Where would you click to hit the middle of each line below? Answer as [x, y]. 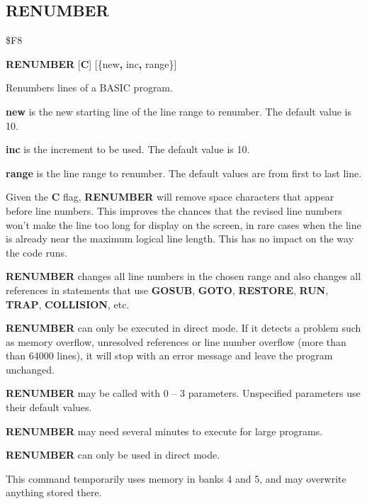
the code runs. [36, 252]
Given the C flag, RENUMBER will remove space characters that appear [170, 197]
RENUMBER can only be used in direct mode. [113, 455]
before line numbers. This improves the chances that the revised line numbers [174, 210]
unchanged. [30, 369]
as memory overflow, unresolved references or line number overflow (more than [176, 341]
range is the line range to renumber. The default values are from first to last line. [184, 173]
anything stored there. [54, 492]
